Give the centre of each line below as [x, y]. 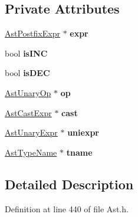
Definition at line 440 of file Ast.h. [67, 208]
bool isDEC [27, 73]
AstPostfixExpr [32, 33]
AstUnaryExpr [31, 132]
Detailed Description [69, 184]
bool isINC [26, 53]
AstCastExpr [28, 112]
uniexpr [83, 132]
